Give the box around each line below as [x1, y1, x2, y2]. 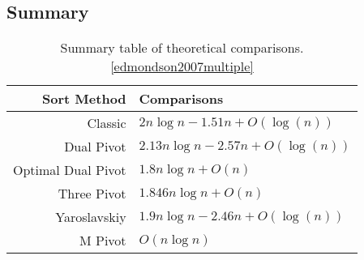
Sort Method [42, 89, 126, 109]
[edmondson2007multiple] [110, 57, 254, 76]
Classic [87, 113, 126, 133]
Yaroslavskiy [55, 207, 126, 227]
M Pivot [79, 231, 126, 250]
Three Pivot [58, 184, 126, 203]
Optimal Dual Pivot [13, 160, 126, 180]
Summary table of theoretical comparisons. [60, 38, 304, 58]
